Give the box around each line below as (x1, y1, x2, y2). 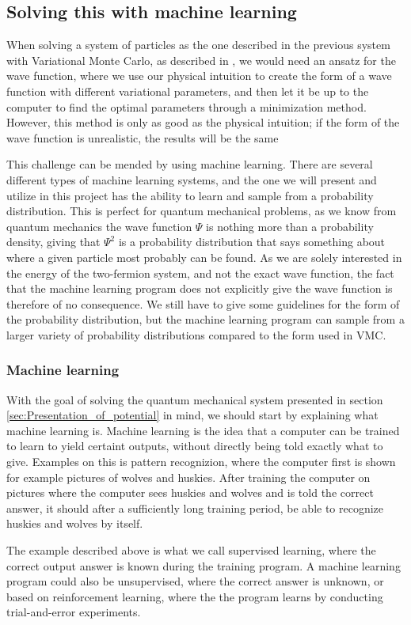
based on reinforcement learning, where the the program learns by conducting (6, 588, 383, 604)
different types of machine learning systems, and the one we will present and (6, 171, 377, 187)
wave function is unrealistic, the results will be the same (6, 129, 279, 146)
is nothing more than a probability (206, 218, 374, 234)
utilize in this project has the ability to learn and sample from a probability (6, 187, 374, 203)
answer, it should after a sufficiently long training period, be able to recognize (6, 499, 384, 516)
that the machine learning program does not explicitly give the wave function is (6, 280, 393, 297)
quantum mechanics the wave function (6, 218, 192, 234)
